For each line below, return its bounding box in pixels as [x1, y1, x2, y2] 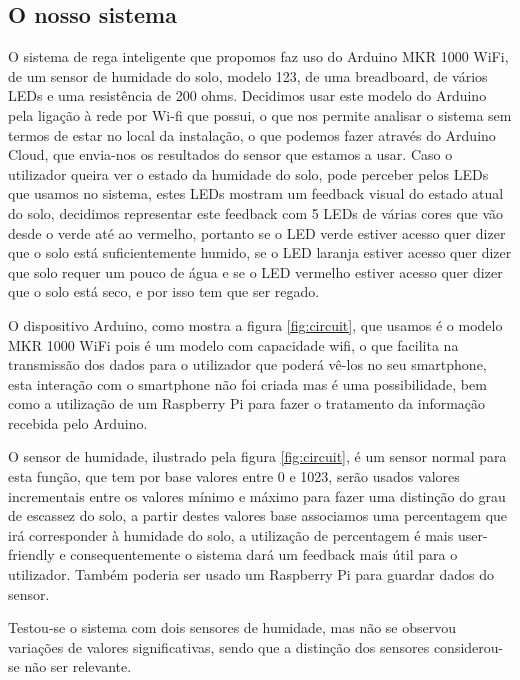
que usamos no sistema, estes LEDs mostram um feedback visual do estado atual [8, 183, 504, 204]
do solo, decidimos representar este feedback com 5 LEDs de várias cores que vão [8, 202, 504, 223]
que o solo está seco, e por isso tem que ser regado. [8, 281, 320, 302]
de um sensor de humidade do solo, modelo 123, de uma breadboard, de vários [8, 65, 488, 86]
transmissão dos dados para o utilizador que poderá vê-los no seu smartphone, [8, 354, 487, 375]
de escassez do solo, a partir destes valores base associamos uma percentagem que [8, 505, 508, 526]
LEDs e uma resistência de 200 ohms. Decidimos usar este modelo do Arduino [8, 85, 487, 106]
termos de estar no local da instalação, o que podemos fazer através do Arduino [8, 124, 496, 145]
